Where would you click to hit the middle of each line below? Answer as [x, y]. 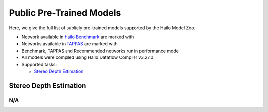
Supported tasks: [39, 64]
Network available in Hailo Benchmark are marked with [78, 37]
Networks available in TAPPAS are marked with [69, 44]
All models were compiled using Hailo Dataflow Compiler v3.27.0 [88, 57]
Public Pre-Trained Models [65, 13]
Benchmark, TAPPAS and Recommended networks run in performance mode [100, 51]
